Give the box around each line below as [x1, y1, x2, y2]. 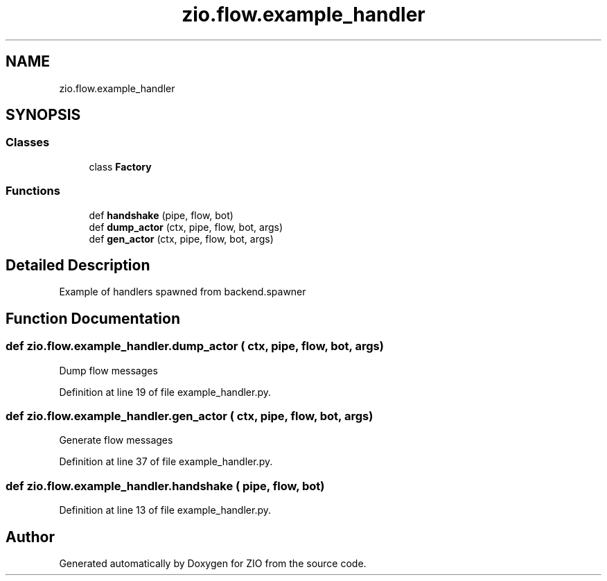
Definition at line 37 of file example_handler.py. [59, 456, 273, 468]
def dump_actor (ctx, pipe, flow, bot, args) [89, 220, 283, 233]
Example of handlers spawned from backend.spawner [59, 286, 306, 298]
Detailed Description [6, 256, 150, 274]
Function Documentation [6, 309, 180, 327]
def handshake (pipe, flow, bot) [89, 209, 234, 221]
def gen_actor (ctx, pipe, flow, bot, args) [89, 232, 274, 245]
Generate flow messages [59, 434, 173, 446]
